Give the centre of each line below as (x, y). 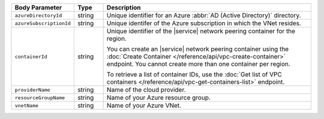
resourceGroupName (40, 98)
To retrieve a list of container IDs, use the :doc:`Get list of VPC (194, 74)
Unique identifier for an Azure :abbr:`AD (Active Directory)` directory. (204, 15)
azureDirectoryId (38, 15)
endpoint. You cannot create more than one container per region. (198, 64)
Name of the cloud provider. (146, 90)
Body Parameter (38, 7)
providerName (32, 90)
